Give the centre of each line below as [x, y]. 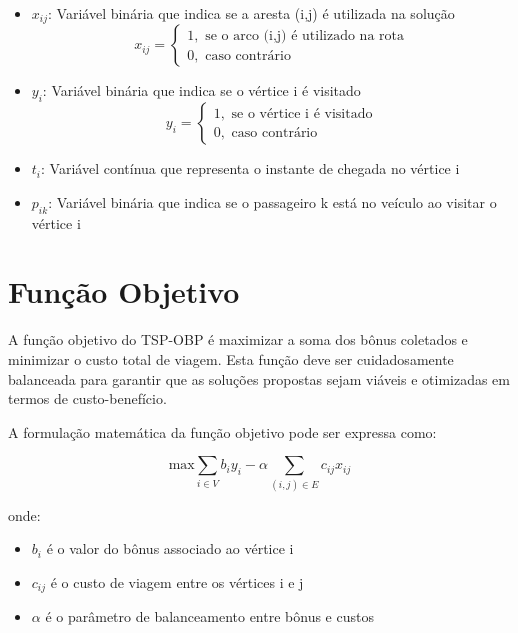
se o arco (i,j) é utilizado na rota [304, 35]
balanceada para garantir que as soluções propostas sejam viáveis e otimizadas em [259, 378]
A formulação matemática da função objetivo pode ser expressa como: [222, 431]
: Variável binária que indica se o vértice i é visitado [201, 90]
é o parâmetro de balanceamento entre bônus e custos [209, 616]
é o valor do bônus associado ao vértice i [170, 548]
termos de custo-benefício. [87, 398]
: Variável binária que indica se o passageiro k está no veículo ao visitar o [272, 201]
